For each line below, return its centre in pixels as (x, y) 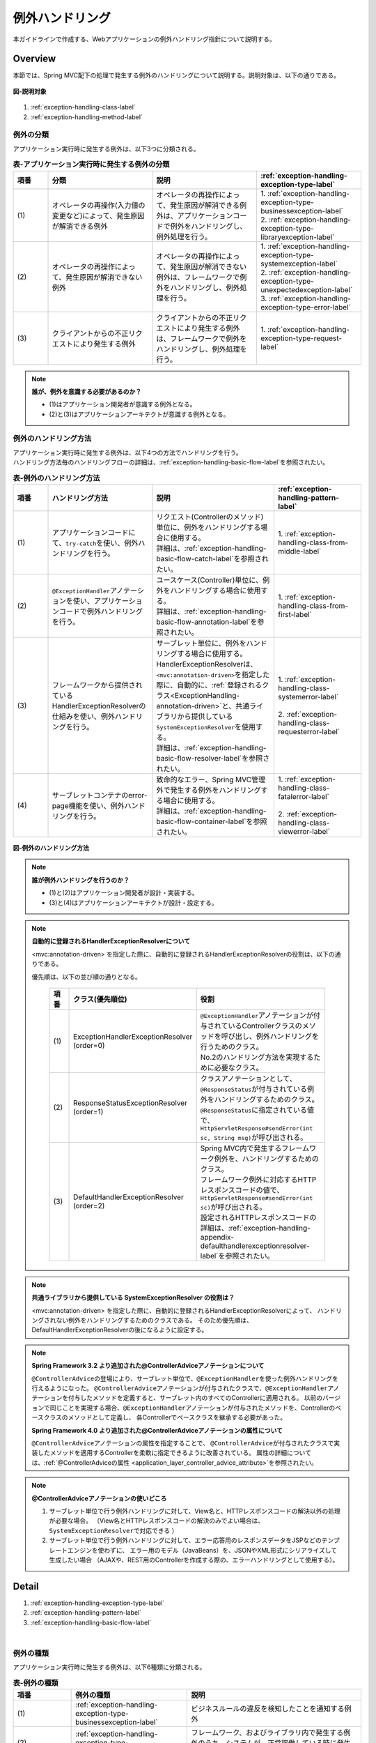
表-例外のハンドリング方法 (56, 478)
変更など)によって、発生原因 (98, 215)
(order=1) (88, 1112)
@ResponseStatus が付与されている (254, 1089)
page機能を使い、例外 (88, 806)
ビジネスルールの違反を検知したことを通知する (268, 1708)
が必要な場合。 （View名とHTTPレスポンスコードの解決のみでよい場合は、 (157, 1521)
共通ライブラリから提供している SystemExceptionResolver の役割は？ (133, 1297)
